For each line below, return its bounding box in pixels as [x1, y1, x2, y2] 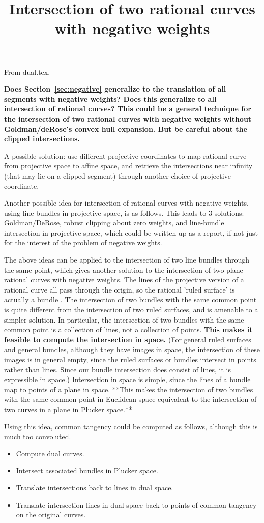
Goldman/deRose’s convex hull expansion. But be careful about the [4, 123, 247, 134]
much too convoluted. [4, 431, 71, 442]
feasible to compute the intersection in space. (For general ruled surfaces [4, 334, 251, 344]
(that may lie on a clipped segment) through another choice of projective [4, 170, 231, 181]
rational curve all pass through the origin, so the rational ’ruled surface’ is [4, 284, 235, 295]
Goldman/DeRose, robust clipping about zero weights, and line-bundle [4, 217, 224, 228]
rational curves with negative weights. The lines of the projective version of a [4, 274, 244, 285]
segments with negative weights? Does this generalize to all [4, 93, 217, 104]
